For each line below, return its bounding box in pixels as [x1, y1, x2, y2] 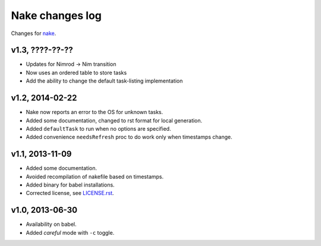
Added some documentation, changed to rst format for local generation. [26, 116, 203, 124]
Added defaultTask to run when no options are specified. [26, 125, 172, 132]
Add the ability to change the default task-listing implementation [26, 77, 183, 84]
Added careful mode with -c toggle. [26, 229, 115, 236]
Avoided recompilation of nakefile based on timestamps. [26, 173, 164, 180]
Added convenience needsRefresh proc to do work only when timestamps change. [26, 134, 232, 141]
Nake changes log [11, 9, 102, 22]
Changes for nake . [11, 30, 56, 37]
